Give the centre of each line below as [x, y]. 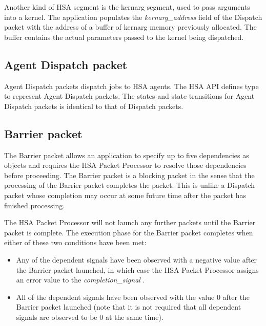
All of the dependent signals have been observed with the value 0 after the [133, 297]
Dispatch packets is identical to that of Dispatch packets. [94, 106]
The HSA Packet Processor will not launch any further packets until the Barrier [130, 222]
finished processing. [35, 205]
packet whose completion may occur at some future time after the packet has [125, 195]
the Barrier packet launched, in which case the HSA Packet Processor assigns [137, 269]
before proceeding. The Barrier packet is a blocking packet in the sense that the [129, 175]
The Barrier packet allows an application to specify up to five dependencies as [127, 155]
